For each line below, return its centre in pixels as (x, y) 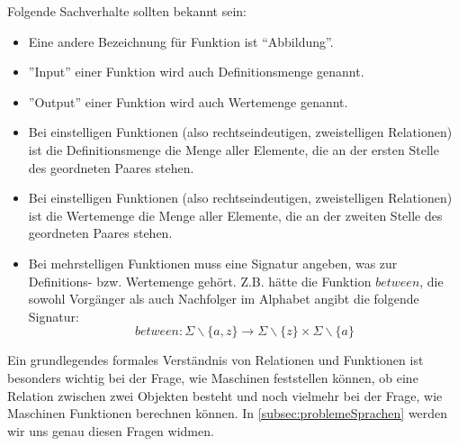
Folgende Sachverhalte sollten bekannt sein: (127, 11)
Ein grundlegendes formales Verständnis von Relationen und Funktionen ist (216, 360)
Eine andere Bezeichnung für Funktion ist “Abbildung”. (181, 41)
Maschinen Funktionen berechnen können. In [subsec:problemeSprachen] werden (228, 413)
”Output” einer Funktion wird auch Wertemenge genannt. (188, 101)
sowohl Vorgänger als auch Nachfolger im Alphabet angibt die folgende (224, 299)
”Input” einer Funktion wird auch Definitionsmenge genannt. (196, 72)
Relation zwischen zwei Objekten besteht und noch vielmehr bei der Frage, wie (225, 395)
